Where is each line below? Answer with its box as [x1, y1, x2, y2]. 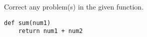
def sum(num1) [4, 19, 51, 26]
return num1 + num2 [18, 27, 83, 35]
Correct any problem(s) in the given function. [4, 1, 144, 11]
